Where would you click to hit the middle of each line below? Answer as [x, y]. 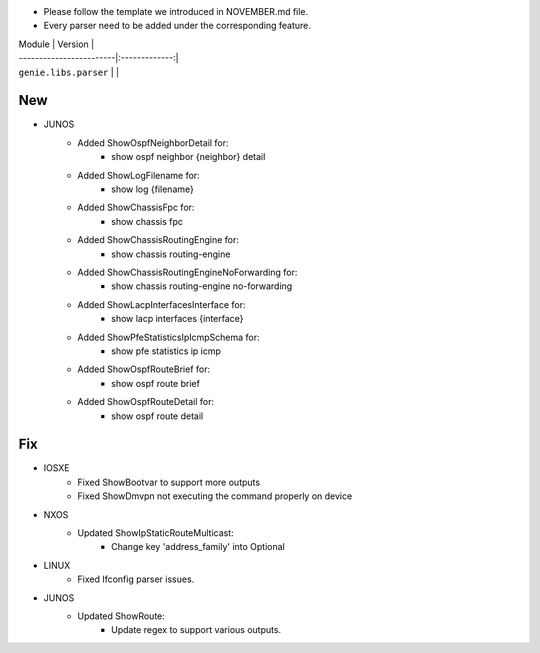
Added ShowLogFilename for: [138, 175]
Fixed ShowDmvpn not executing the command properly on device [215, 496]
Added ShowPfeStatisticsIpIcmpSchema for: [168, 337]
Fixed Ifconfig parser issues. [136, 579]
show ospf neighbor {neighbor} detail [188, 157]
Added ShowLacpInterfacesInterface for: [161, 304]
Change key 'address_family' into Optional [198, 547]
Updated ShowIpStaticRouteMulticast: [155, 532]
